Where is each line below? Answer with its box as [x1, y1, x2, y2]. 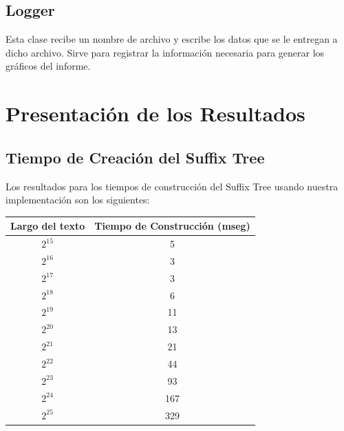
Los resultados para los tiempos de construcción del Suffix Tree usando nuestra [6, 179, 338, 193]
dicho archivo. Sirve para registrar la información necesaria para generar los [6, 45, 325, 59]
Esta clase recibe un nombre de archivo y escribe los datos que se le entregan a [6, 32, 338, 46]
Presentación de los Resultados [6, 99, 305, 128]
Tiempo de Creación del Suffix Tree [6, 146, 265, 168]
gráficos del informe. [6, 59, 91, 73]
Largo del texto [10, 219, 85, 233]
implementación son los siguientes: [6, 192, 150, 207]
